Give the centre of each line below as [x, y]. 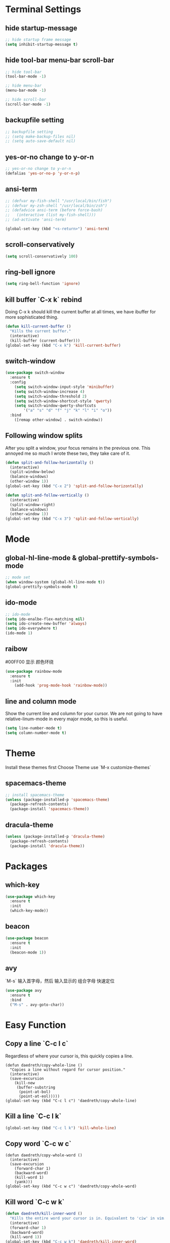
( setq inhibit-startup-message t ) [42, 44]
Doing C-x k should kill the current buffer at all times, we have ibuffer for [80, 312]
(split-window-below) [33, 472]
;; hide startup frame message [38, 40]
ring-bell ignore [30, 272]
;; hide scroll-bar [26, 100]
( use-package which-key [30, 897]
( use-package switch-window [35, 373]
